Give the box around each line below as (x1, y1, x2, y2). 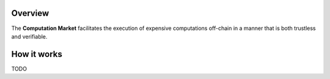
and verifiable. (11, 32, 48, 40)
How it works (11, 49, 62, 59)
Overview (11, 8, 50, 18)
